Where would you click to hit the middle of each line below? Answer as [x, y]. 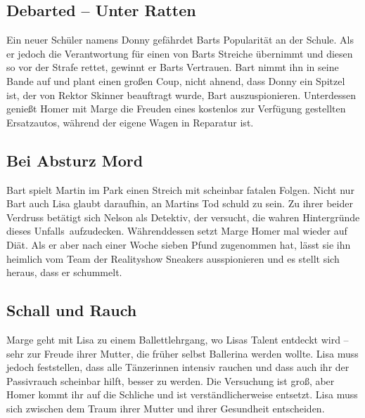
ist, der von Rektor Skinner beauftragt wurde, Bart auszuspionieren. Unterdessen [181, 94]
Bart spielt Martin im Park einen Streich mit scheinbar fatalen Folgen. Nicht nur [180, 189]
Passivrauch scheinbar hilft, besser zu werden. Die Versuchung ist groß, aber [171, 380]
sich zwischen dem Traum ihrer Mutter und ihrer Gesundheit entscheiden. [166, 408]
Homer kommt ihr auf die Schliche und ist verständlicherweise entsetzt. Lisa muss [182, 394]
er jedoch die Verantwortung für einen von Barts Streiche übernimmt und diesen [180, 53]
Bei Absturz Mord [75, 160]
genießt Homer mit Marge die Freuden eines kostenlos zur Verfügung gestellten [176, 109]
